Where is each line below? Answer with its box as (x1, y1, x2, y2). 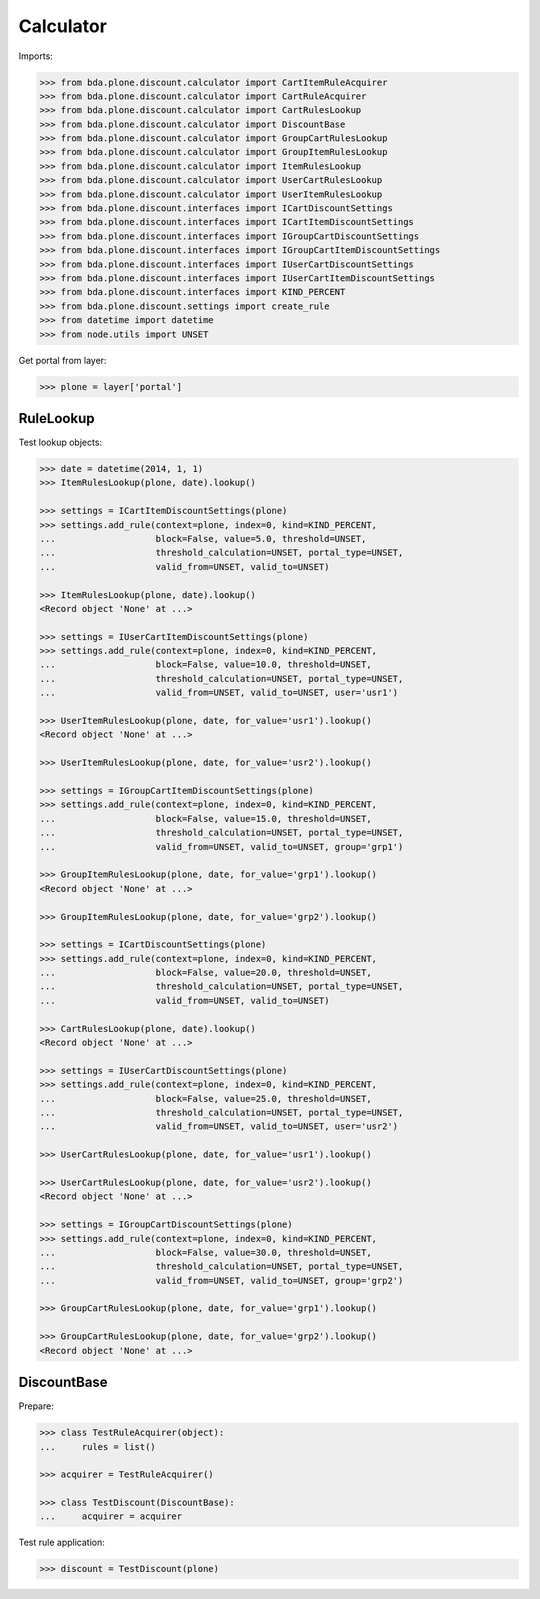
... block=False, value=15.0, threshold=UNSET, (39, 813, 372, 824)
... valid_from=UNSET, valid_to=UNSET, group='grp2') (39, 1275, 404, 1286)
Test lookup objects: (18, 436, 103, 449)
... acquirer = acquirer (39, 1511, 183, 1522)
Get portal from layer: (18, 354, 107, 366)
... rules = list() (39, 1441, 157, 1452)
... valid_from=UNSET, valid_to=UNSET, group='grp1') (39, 841, 404, 852)
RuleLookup (18, 410, 95, 427)
